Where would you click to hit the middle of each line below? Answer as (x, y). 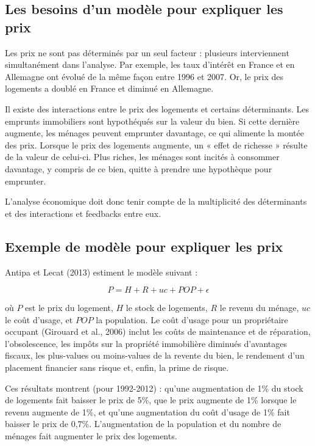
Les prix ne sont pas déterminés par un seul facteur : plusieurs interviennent (147, 52)
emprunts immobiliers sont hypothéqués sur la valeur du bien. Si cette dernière (152, 121)
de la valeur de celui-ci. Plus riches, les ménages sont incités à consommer (142, 157)
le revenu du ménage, (259, 308)
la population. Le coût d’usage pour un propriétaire (192, 319)
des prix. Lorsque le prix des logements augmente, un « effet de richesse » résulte (156, 144)
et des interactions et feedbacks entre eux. (83, 213)
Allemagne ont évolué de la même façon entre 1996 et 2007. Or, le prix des (144, 76)
